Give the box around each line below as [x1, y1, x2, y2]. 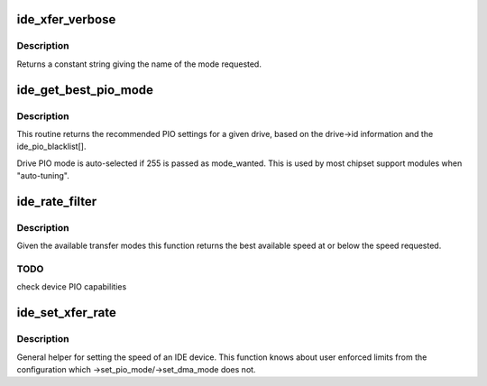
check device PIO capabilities [16, 281, 127, 292]
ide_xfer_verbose [16, 12, 116, 27]
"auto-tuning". [16, 170, 69, 181]
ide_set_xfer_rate [16, 305, 116, 320]
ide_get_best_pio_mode [16, 82, 153, 97]
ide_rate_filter [16, 194, 97, 209]
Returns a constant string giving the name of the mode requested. [16, 59, 262, 69]
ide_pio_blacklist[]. [16, 141, 87, 152]
